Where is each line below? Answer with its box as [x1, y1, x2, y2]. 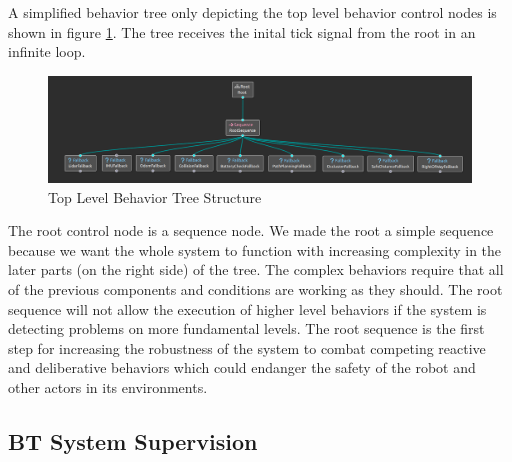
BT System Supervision [8, 425, 258, 456]
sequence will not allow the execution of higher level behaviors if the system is [8, 298, 487, 319]
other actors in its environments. [8, 376, 208, 397]
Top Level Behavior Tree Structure [48, 186, 262, 207]
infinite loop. [8, 41, 86, 62]
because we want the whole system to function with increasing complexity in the [8, 239, 502, 260]
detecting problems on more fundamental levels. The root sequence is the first [8, 318, 485, 339]
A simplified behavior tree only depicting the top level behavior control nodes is [8, 2, 497, 22]
